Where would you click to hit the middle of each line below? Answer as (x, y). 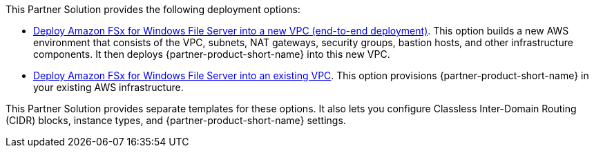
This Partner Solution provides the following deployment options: (153, 9)
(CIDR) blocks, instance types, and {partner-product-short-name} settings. (176, 120)
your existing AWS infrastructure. (108, 87)
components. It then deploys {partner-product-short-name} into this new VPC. (212, 54)
